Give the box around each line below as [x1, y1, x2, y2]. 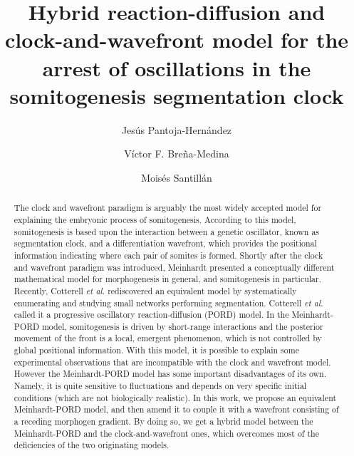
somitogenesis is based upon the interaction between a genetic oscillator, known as [14, 225, 320, 237]
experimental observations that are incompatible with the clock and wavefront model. [14, 356, 331, 368]
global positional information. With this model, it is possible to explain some [14, 344, 299, 356]
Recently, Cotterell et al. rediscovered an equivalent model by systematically [14, 284, 297, 296]
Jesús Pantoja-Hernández [121, 122, 232, 137]
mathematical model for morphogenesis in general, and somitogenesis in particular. [14, 273, 321, 285]
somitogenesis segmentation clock [9, 81, 344, 110]
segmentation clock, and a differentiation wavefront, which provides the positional [14, 237, 317, 249]
